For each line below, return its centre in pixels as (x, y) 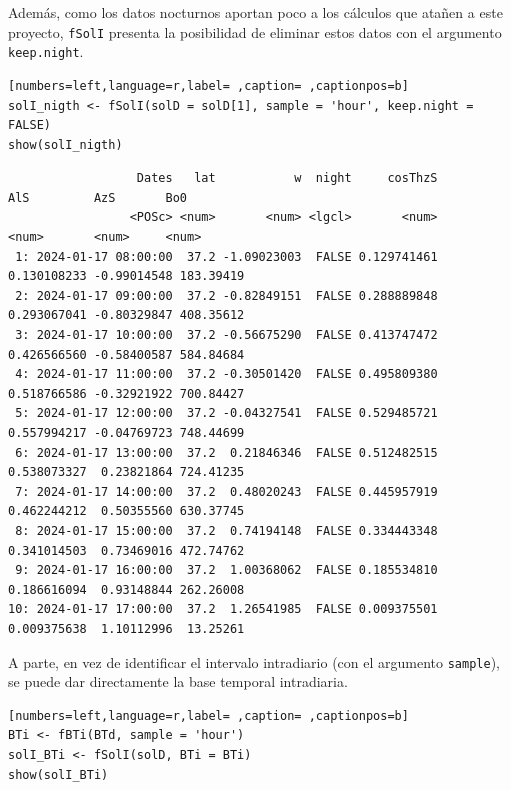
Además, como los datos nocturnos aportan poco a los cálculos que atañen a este (255, 12)
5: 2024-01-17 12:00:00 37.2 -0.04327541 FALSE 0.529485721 (226, 413)
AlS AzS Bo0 (97, 197)
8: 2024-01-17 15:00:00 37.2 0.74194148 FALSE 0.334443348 (226, 530)
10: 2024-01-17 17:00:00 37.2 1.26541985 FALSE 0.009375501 (223, 609)
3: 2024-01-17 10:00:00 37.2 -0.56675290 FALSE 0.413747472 (226, 335)
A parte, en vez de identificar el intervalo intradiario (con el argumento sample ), (254, 661)
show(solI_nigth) (65, 144)
